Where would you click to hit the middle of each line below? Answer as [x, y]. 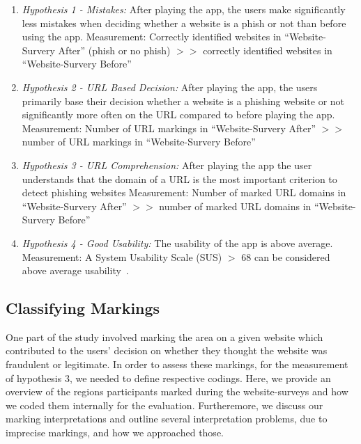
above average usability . [75, 270]
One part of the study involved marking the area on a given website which [164, 336]
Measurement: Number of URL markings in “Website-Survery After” [169, 128]
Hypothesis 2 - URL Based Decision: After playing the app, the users [170, 87]
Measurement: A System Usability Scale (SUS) [122, 256]
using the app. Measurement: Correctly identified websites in [152, 37]
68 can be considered [286, 256]
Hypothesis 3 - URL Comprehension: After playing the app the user [167, 165]
